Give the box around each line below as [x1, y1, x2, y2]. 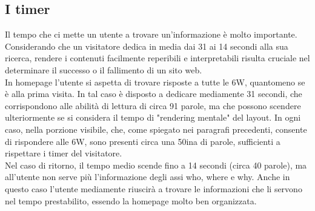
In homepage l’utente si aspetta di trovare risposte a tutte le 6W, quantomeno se [5, 75, 305, 88]
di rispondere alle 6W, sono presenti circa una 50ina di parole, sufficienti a [5, 135, 280, 147]
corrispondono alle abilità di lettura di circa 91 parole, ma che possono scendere [5, 99, 301, 112]
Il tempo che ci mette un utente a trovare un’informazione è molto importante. [5, 28, 297, 41]
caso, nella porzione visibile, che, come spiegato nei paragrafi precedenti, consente [5, 122, 307, 135]
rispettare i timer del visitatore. [5, 147, 122, 159]
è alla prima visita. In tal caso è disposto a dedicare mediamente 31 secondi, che [5, 87, 302, 100]
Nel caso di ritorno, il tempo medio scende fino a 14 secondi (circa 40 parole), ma [5, 158, 307, 171]
